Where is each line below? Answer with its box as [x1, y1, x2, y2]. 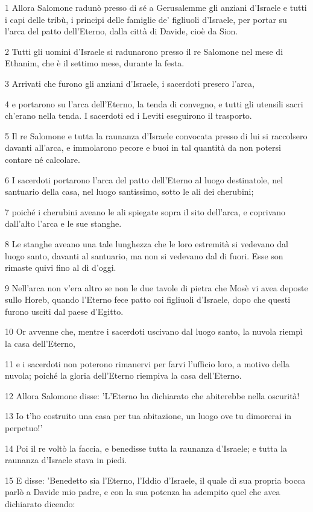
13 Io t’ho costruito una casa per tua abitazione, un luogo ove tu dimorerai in [5, 409, 292, 422]
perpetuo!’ [5, 422, 43, 434]
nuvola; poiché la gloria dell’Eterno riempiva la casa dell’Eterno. [5, 369, 242, 382]
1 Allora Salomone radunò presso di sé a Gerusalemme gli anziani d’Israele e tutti [5, 1, 307, 13]
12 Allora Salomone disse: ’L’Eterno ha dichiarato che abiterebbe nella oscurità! [5, 389, 300, 402]
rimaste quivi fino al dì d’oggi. [5, 261, 116, 274]
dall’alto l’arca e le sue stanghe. [5, 217, 122, 230]
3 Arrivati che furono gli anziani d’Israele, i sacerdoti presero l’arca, [5, 77, 255, 89]
